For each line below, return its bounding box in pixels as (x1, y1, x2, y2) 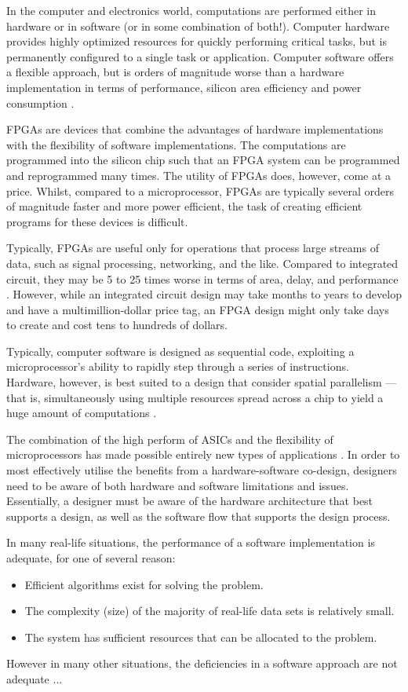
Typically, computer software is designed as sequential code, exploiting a (6, 342, 355, 359)
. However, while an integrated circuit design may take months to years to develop (6, 286, 402, 302)
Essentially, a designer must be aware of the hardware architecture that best (6, 492, 373, 509)
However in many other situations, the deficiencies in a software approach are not (6, 655, 398, 672)
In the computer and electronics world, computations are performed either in (6, 2, 376, 18)
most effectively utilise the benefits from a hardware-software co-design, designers (6, 462, 397, 478)
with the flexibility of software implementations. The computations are (6, 136, 346, 152)
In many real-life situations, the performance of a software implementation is (6, 534, 375, 551)
